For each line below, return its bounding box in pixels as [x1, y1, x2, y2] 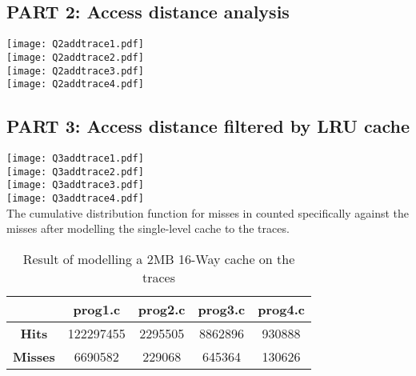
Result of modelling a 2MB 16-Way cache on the [22, 249, 295, 268]
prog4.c [258, 299, 305, 318]
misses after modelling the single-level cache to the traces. [6, 220, 290, 237]
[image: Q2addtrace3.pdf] [6, 65, 144, 77]
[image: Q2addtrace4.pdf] [6, 78, 144, 90]
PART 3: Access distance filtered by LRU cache [6, 114, 410, 138]
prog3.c [198, 299, 246, 318]
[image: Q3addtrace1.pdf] [6, 153, 144, 165]
